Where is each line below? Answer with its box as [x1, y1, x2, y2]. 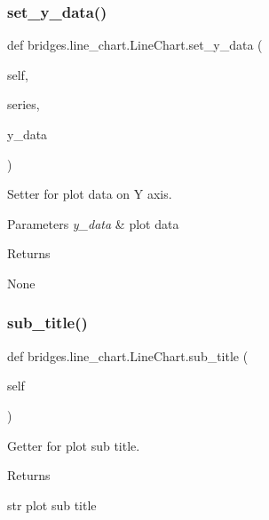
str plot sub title [7, 495, 97, 514]
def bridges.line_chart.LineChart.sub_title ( [7, 346, 249, 365]
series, [7, 95, 40, 114]
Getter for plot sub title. [7, 436, 140, 454]
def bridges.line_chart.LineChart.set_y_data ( [7, 35, 263, 54]
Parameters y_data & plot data [7, 214, 179, 232]
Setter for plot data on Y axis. [7, 185, 172, 203]
